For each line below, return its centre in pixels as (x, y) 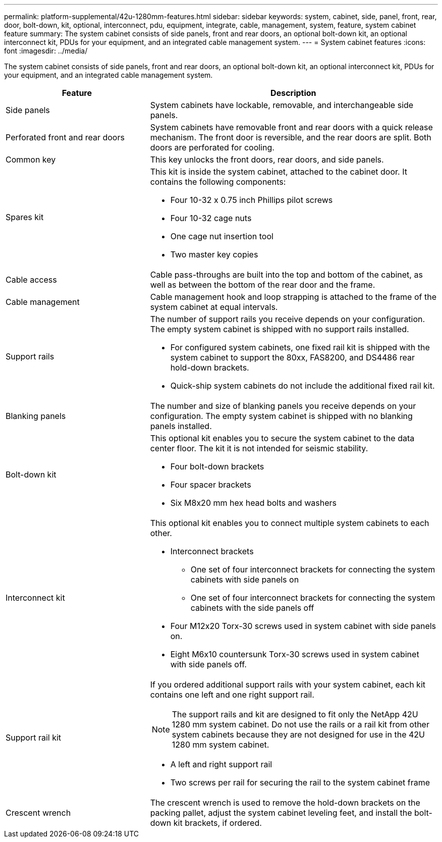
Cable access (31, 280)
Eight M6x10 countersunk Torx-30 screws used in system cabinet (295, 654)
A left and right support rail (221, 764)
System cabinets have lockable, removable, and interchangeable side (282, 105)
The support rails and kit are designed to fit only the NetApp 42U (295, 714)
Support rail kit (34, 738)
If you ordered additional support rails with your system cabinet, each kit (288, 685)
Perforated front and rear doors (65, 137)
